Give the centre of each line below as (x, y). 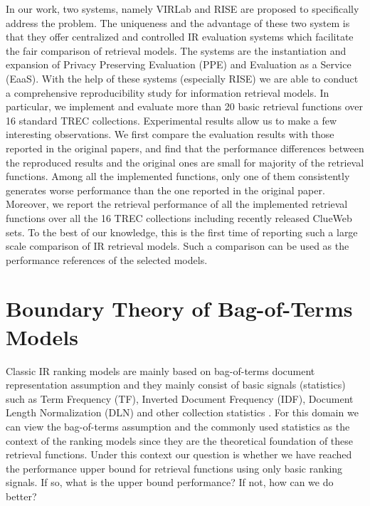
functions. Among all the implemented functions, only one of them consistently (178, 176)
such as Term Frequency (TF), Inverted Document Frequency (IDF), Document (180, 398)
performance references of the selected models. (107, 259)
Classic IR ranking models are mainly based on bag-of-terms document (160, 370)
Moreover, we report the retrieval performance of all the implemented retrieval (177, 204)
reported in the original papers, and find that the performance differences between (185, 148)
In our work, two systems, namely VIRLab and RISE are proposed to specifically (183, 9)
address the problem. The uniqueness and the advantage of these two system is (178, 22)
